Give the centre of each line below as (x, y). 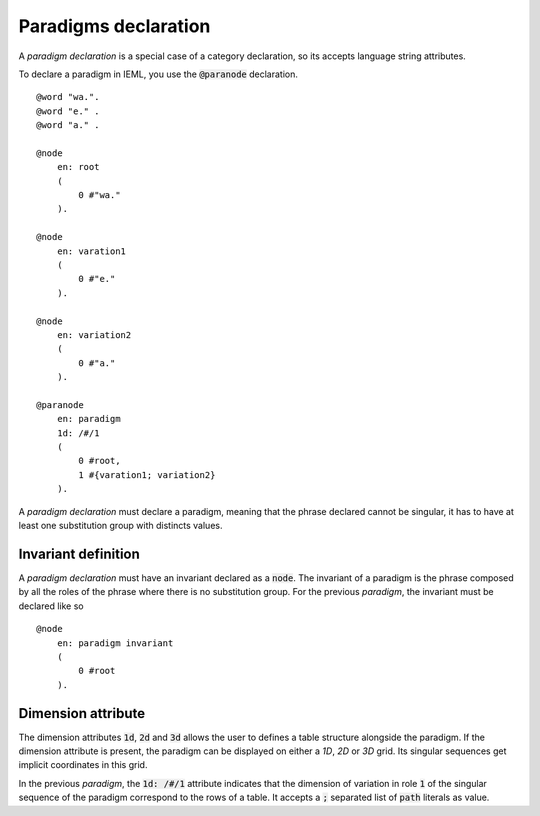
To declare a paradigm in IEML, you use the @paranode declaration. (158, 74)
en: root (78, 167)
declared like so (51, 606)
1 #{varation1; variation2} (147, 474)
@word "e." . (68, 111)
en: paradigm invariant (115, 643)
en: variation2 (94, 334)
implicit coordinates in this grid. (83, 765)
